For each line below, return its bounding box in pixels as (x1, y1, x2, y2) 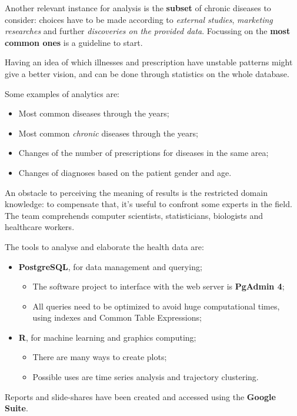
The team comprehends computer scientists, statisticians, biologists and (5, 209, 263, 221)
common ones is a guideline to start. (5, 36, 143, 48)
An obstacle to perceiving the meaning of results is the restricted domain (5, 186, 268, 198)
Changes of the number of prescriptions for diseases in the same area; (18, 147, 269, 159)
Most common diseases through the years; (18, 107, 169, 119)
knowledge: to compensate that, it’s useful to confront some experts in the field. (5, 198, 292, 210)
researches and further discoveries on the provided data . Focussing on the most (5, 25, 291, 37)
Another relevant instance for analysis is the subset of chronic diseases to (5, 2, 271, 14)
